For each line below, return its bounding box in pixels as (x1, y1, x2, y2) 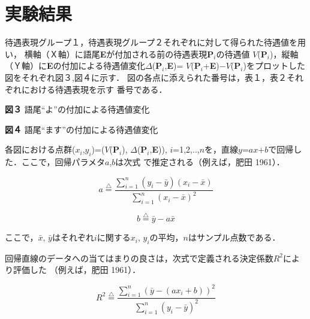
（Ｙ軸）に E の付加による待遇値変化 (5, 59, 146, 72)
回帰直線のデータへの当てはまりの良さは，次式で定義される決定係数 (5, 251, 273, 264)
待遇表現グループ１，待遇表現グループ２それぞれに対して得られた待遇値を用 (5, 36, 306, 48)
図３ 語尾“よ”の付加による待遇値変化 (5, 103, 150, 116)
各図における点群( (5, 143, 76, 156)
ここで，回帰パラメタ (21, 156, 106, 168)
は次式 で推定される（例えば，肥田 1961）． (115, 156, 285, 168)
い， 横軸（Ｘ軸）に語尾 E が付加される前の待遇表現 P (5, 47, 214, 60)
